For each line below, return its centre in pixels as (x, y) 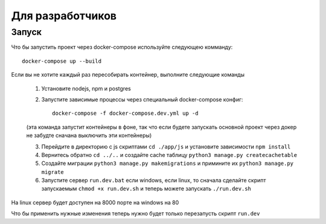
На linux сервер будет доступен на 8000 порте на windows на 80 (95, 202)
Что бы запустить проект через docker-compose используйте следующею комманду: (122, 47)
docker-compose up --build (62, 61)
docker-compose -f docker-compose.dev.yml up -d (125, 114)
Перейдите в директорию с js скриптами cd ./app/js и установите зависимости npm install (166, 146)
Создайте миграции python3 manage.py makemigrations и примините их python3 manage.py (168, 164)
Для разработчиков (64, 16)
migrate (53, 172)
